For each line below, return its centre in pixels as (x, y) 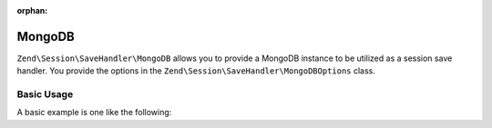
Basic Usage (45, 94)
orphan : (32, 10)
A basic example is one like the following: (94, 113)
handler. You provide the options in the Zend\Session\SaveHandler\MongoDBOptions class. (196, 71)
